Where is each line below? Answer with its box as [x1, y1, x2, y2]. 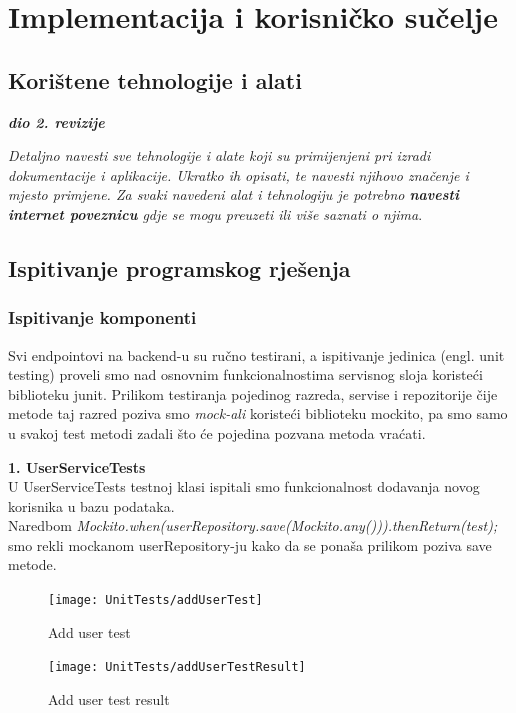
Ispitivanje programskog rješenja [8, 252, 351, 283]
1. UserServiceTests [8, 456, 146, 477]
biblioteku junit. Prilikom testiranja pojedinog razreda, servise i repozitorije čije [8, 383, 498, 404]
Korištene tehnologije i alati [8, 64, 302, 95]
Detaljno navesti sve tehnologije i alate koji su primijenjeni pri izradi [8, 145, 431, 166]
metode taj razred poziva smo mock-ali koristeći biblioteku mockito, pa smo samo [8, 403, 508, 424]
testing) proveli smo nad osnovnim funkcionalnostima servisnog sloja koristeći [8, 364, 483, 385]
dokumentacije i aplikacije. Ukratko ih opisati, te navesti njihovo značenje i [8, 164, 469, 185]
